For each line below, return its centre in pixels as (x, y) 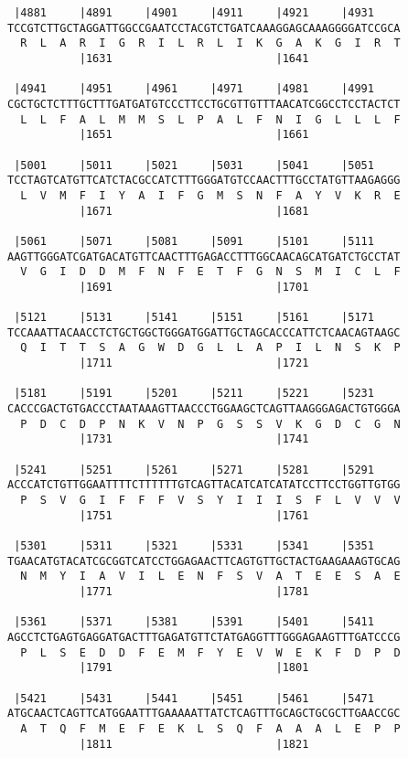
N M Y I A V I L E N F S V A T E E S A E (210, 577)
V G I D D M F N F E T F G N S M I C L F (210, 272)
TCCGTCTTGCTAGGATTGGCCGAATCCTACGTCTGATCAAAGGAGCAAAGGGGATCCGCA (204, 28)
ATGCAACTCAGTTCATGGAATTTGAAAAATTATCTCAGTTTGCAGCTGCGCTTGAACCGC (204, 714)
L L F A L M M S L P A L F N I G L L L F (210, 119)
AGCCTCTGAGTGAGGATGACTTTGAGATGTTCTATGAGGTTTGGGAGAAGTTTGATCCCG (204, 637)
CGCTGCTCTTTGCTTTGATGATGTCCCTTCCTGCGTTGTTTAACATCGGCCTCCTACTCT (204, 104)
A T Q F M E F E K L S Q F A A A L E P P (210, 728)
